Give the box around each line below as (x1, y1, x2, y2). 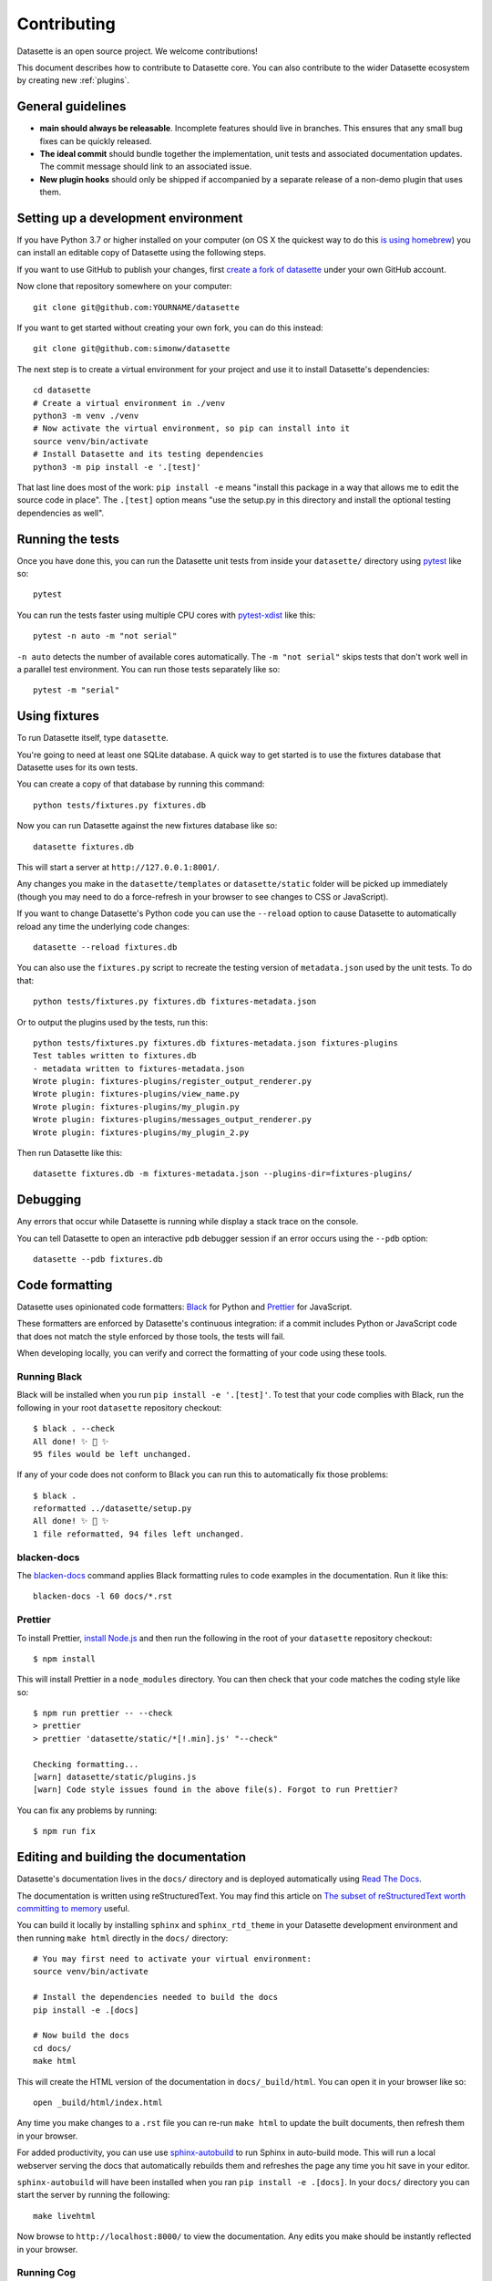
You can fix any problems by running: (16, 1805, 158, 1816)
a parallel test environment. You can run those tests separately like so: (16, 663, 281, 674)
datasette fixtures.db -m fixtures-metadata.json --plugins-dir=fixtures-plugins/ (33, 1169, 413, 1179)
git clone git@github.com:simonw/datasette (33, 343, 231, 354)
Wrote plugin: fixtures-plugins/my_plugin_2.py (33, 1127, 250, 1138)
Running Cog (16, 2266, 77, 2279)
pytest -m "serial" (33, 685, 120, 695)
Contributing (16, 14, 116, 34)
